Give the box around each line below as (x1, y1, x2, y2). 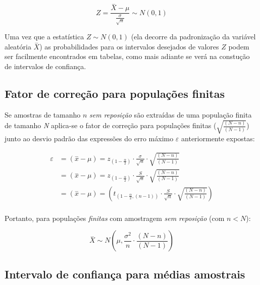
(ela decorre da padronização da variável (131, 31, 256, 42)
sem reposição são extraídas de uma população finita (89, 109, 252, 120)
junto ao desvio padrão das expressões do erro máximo (5, 133, 174, 143)
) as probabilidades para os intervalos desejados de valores (39, 41, 219, 51)
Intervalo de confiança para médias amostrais (5, 266, 245, 281)
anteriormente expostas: (181, 133, 255, 143)
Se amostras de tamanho (5, 109, 81, 120)
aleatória (5, 41, 31, 51)
